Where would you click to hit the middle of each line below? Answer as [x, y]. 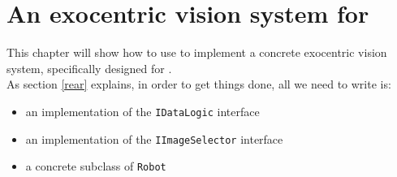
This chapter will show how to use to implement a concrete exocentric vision [197, 52]
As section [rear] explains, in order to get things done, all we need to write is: [199, 84]
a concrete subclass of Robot [96, 166]
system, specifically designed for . [89, 68]
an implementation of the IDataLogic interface [142, 111]
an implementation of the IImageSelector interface [154, 138]
